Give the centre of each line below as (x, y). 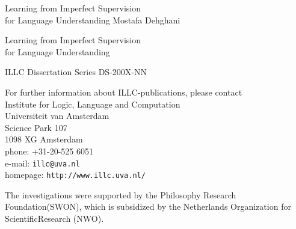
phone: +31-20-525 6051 (49, 151)
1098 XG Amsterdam (44, 139)
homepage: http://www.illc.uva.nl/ (75, 175)
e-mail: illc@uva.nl (42, 163)
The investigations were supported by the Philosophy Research (121, 194)
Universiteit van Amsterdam (57, 116)
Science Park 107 (36, 127)
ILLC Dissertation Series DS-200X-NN (76, 72)
